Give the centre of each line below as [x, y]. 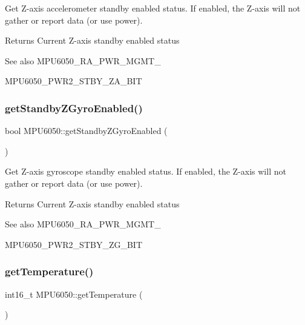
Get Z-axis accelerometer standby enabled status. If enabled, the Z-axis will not [153, 8]
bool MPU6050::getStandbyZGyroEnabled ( [86, 131]
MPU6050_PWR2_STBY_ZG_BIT [74, 244]
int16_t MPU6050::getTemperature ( [74, 294]
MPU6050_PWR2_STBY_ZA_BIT [74, 81]
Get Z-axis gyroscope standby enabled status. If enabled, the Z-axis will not [146, 171]
